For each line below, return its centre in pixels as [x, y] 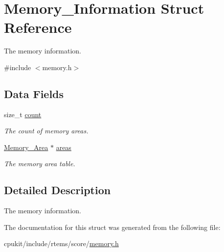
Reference [38, 27]
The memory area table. [40, 164]
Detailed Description [57, 190]
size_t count [23, 114]
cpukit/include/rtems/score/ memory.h [61, 243]
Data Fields [34, 93]
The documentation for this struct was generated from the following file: [112, 227]
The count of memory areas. [46, 131]
